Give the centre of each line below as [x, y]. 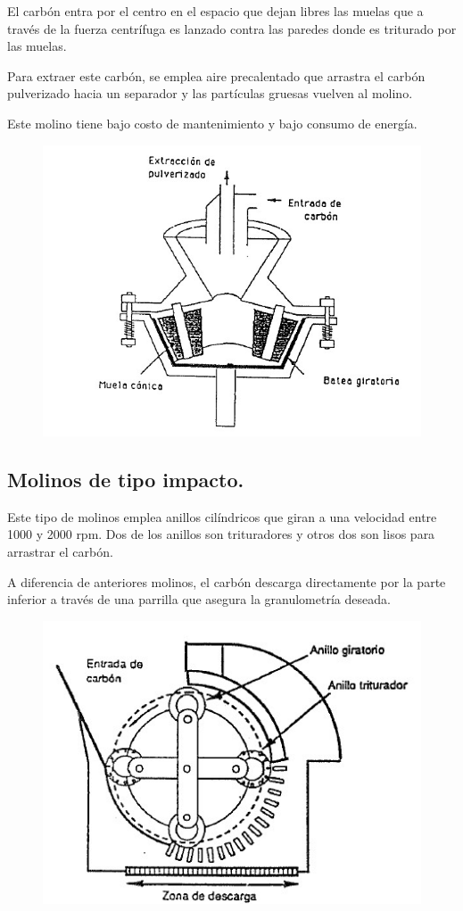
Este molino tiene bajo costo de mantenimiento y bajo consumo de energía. [212, 123]
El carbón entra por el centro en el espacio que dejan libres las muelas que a [215, 11]
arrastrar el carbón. [60, 551]
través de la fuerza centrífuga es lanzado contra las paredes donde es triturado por [232, 28]
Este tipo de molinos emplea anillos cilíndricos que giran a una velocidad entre [222, 516]
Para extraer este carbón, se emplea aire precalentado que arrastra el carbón [216, 75]
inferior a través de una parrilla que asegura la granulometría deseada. [199, 599]
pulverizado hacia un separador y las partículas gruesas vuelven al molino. [210, 93]
